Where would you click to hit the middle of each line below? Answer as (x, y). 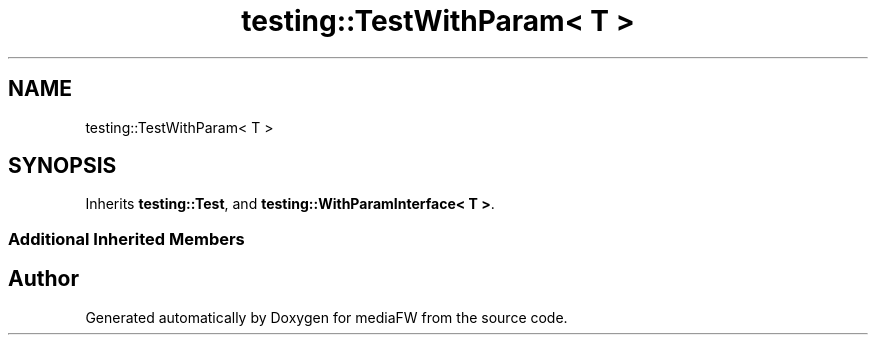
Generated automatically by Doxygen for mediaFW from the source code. (326, 317)
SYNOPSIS (62, 166)
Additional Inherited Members (126, 238)
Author (43, 279)
